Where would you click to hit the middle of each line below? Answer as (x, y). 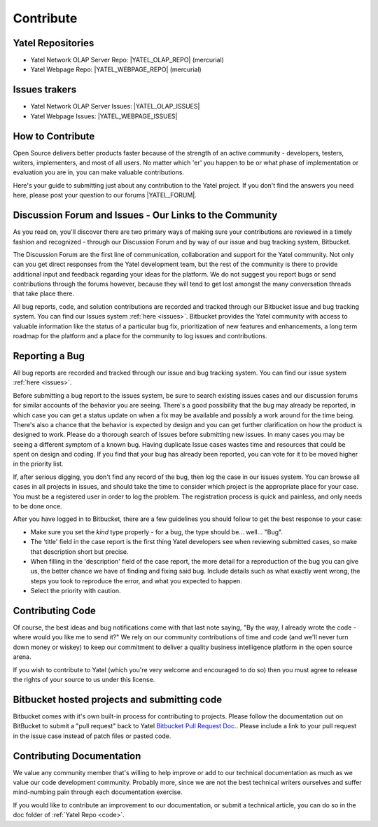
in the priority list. (38, 464)
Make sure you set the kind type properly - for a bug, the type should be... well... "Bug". (157, 531)
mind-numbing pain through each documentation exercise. (98, 792)
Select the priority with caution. (76, 591)
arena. (22, 657)
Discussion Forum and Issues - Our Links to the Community (145, 215)
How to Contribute (54, 136)
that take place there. (44, 293)
